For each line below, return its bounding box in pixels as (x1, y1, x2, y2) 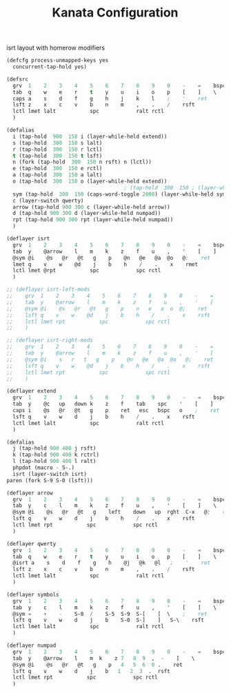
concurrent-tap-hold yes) (12, 63, 88, 70)
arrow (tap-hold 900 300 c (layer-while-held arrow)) (12, 203, 170, 211)
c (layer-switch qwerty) (12, 197, 84, 204)
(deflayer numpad (6, 642, 57, 649)
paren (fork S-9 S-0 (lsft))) (6, 477, 94, 484)
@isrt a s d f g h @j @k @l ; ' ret (12, 559, 211, 566)
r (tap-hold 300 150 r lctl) (12, 146, 103, 153)
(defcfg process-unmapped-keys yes (6, 57, 109, 64)
